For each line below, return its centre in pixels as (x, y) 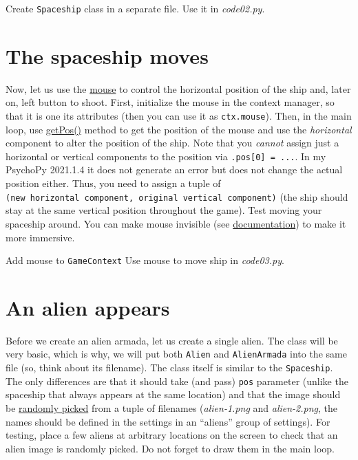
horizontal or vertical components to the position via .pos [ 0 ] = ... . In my (166, 156)
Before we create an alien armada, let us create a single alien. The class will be (172, 340)
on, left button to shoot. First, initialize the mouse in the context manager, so (170, 102)
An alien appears (88, 307)
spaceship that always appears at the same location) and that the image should (173, 394)
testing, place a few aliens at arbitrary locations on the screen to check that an (172, 435)
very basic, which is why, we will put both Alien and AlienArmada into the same (176, 354)
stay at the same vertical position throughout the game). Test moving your (164, 210)
